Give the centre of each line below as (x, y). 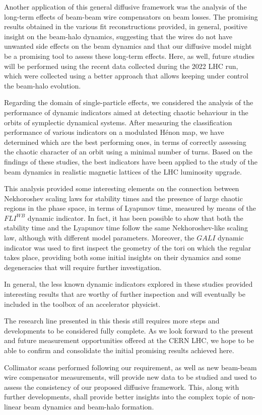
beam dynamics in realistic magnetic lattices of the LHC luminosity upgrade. (123, 171)
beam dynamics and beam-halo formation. (89, 406)
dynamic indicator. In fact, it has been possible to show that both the (135, 218)
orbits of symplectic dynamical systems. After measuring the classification (118, 122)
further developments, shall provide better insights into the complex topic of (122, 397)
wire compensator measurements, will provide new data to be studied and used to (130, 377)
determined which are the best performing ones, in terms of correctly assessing (125, 142)
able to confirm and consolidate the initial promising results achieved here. (119, 350)
